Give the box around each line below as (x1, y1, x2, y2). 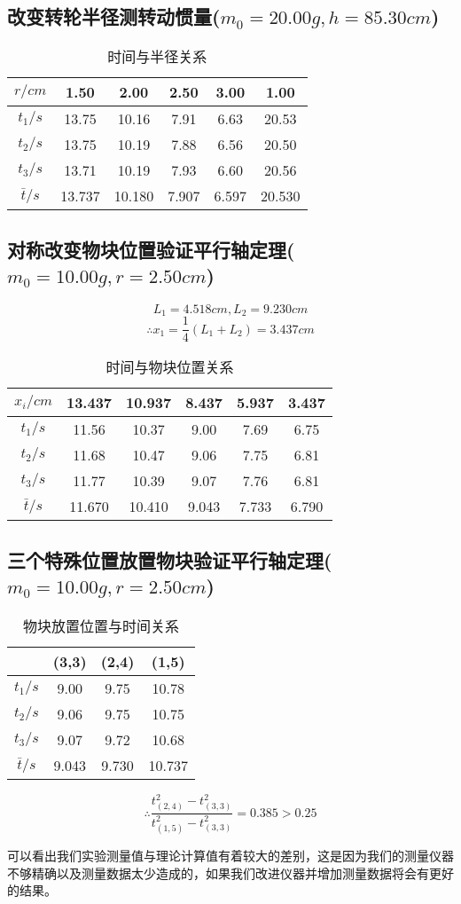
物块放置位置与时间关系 (22, 615, 179, 636)
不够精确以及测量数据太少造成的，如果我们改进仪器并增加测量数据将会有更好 (7, 863, 454, 882)
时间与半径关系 (107, 46, 207, 67)
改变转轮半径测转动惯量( (7, 3, 221, 30)
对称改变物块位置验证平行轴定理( (7, 235, 295, 263)
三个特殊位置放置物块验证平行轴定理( (7, 546, 332, 573)
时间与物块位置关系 (105, 357, 234, 378)
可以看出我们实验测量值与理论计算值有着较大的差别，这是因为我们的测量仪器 (7, 846, 454, 865)
